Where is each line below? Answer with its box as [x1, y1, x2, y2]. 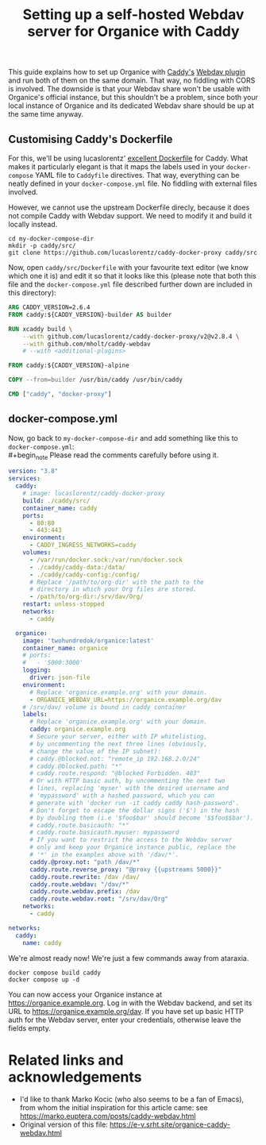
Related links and [8, 1051, 125, 1069]
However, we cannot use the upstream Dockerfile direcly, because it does [8, 202, 250, 212]
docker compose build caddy [8, 969, 102, 977]
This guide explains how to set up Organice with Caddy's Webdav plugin [8, 67, 246, 77]
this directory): [8, 288, 57, 297]
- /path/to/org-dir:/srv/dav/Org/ [29, 593, 145, 601]
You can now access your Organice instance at [8, 989, 163, 999]
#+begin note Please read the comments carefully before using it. [8, 450, 219, 461]
